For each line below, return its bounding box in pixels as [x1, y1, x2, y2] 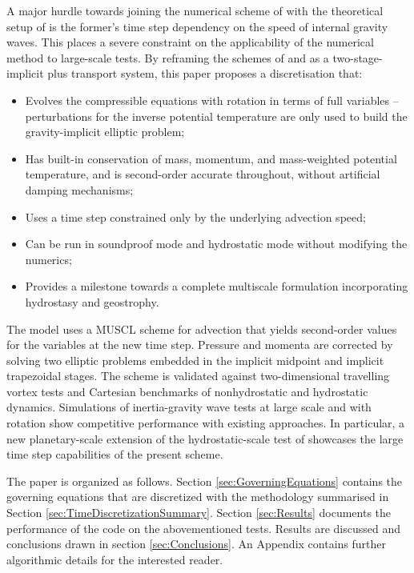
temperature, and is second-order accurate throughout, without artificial [25, 166, 380, 182]
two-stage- [332, 49, 383, 66]
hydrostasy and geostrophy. [25, 293, 159, 310]
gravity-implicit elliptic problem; [25, 123, 185, 140]
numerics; [25, 250, 72, 267]
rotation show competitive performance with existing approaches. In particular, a [6, 415, 405, 431]
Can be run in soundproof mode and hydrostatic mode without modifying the [25, 235, 408, 252]
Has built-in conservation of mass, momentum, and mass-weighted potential [25, 150, 397, 166]
